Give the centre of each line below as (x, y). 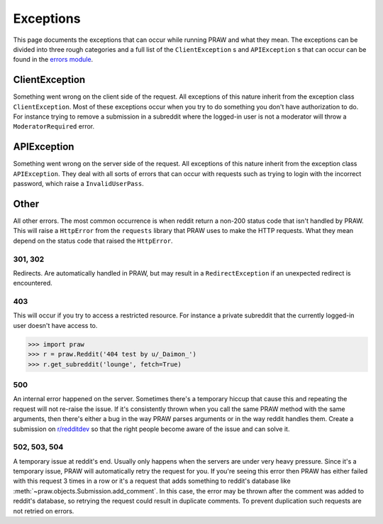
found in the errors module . (53, 60)
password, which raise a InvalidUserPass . (79, 184)
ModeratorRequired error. (54, 126)
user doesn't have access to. (55, 325)
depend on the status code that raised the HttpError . (93, 241)
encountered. (33, 283)
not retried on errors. (44, 511)
